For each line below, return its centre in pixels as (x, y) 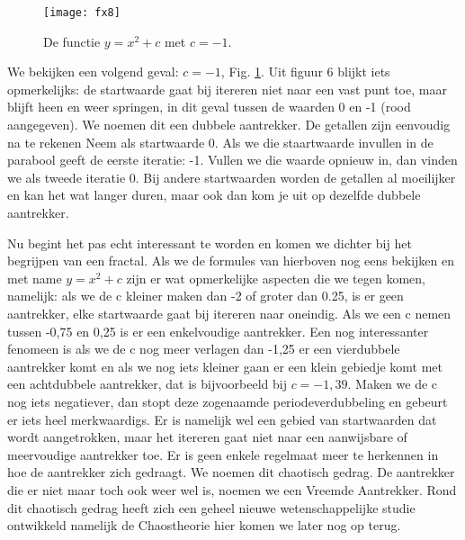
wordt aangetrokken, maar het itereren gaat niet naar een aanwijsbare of (207, 437)
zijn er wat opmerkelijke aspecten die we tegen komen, (276, 278)
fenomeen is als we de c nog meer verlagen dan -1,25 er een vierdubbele (204, 349)
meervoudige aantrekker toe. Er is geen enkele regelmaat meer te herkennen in (223, 454)
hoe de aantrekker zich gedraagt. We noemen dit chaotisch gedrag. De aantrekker (231, 472)
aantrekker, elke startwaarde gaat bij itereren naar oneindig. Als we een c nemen (229, 313)
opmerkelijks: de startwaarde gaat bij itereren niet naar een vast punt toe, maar (227, 89)
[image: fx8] (82, 13)
